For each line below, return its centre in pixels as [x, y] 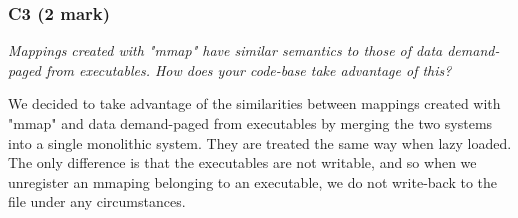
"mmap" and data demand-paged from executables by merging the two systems [250, 123]
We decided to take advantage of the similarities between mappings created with [254, 103]
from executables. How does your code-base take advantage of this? [248, 69]
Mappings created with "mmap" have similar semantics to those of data [225, 50]
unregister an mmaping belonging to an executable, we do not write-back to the [253, 181]
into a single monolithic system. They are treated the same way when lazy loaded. [260, 142]
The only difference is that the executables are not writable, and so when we [242, 162]
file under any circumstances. [97, 201]
